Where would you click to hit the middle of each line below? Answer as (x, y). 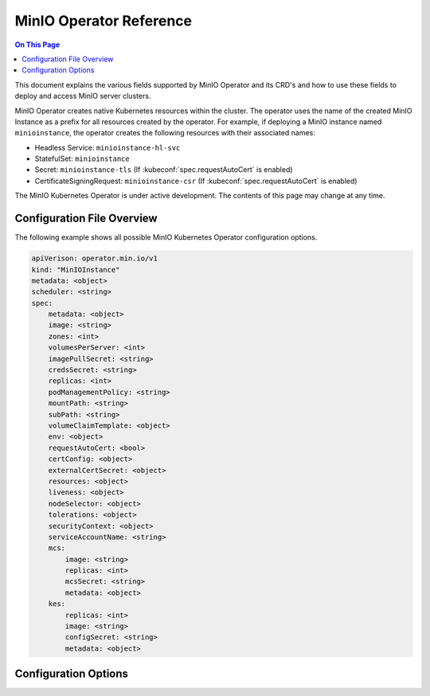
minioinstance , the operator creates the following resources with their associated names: (165, 133)
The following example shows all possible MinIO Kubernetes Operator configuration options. (166, 237)
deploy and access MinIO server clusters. (83, 96)
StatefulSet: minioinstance (82, 158)
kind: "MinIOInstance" (76, 270)
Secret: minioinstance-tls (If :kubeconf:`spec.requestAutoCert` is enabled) (164, 170)
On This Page (37, 45)
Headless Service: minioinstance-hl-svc (107, 147)
